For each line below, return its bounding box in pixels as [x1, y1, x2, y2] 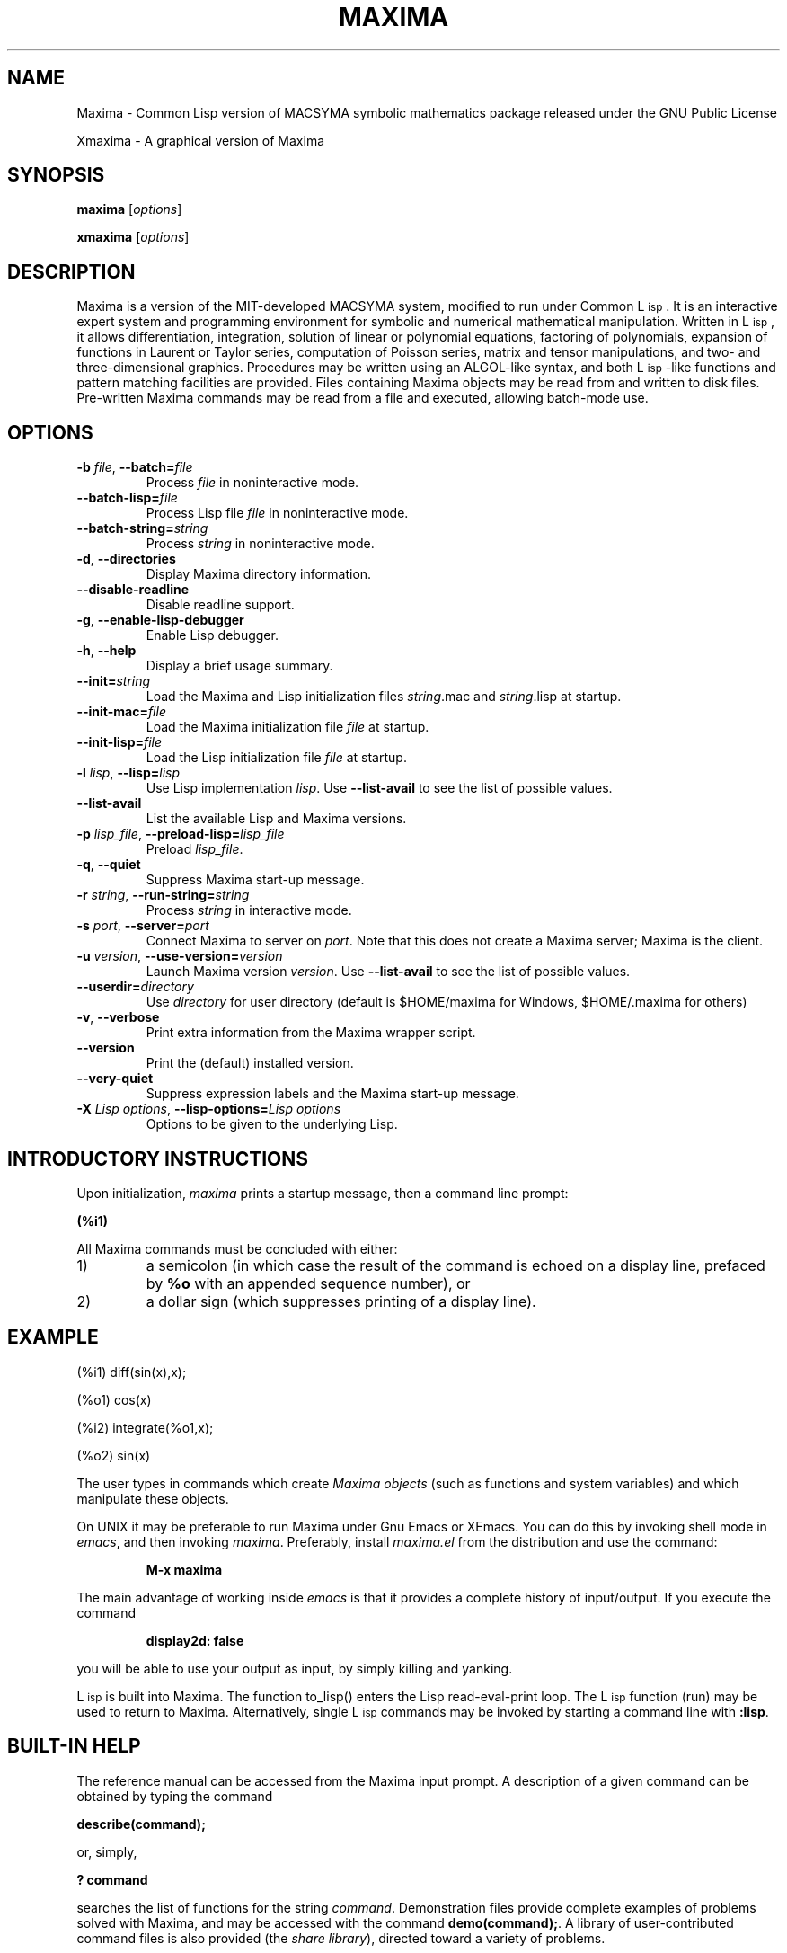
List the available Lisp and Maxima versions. [146, 811, 407, 827]
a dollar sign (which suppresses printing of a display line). [146, 1292, 536, 1310]
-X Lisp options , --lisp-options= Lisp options [76, 1101, 341, 1117]
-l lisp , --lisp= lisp [76, 765, 181, 781]
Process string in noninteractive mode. [146, 536, 375, 552]
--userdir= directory [76, 979, 194, 995]
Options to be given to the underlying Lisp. [146, 1116, 398, 1132]
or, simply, [76, 1843, 137, 1860]
